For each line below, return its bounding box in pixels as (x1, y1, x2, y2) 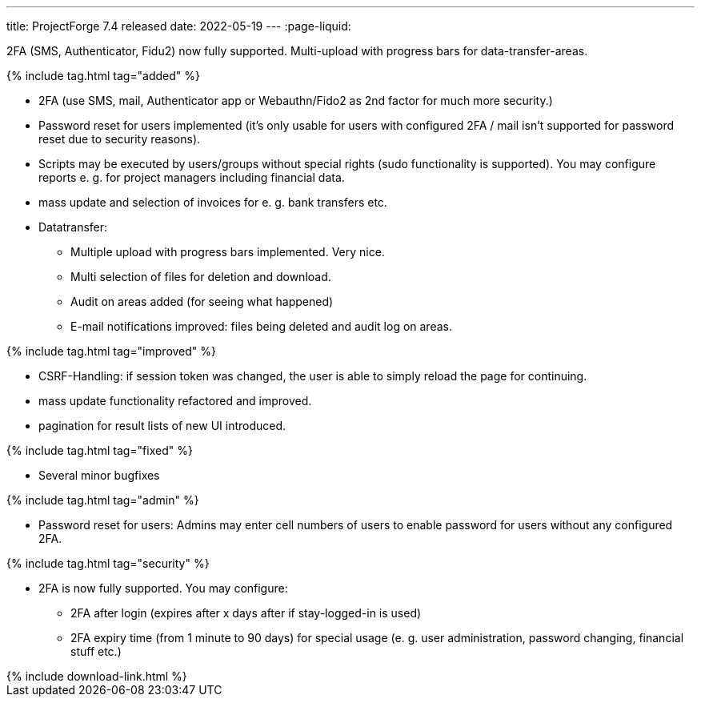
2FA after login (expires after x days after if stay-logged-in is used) (70, 606, 422, 620)
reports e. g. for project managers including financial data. (38, 171, 345, 184)
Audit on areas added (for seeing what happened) (70, 295, 334, 308)
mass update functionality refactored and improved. (38, 394, 312, 408)
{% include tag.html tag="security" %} (6, 556, 210, 570)
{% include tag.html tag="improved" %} (6, 344, 217, 358)
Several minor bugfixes (38, 468, 160, 482)
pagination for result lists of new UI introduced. (38, 419, 286, 432)
